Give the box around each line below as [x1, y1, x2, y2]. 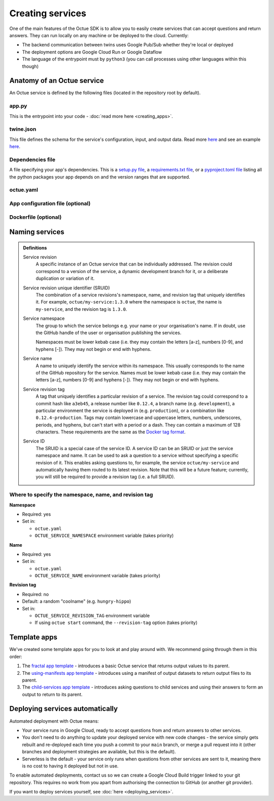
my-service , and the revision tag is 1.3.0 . [36, 306, 127, 312]
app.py [9, 102, 27, 109]
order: [9, 654, 22, 660]
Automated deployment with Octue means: [9, 718, 99, 724]
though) [22, 63, 39, 69]
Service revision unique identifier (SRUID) [23, 285, 110, 291]
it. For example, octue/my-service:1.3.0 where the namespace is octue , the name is [36, 299, 222, 305]
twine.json [9, 126, 37, 133]
